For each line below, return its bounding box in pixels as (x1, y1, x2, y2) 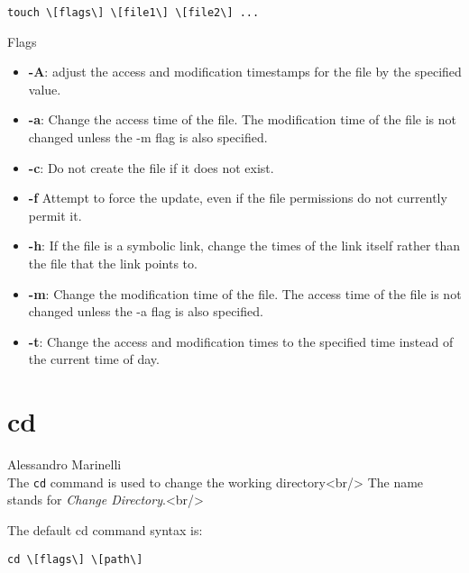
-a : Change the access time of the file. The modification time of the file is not (28, 110, 457, 129)
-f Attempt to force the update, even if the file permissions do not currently (28, 188, 447, 207)
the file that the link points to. (28, 254, 198, 272)
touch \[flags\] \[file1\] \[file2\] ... (7, 6, 260, 19)
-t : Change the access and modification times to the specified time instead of (28, 332, 454, 350)
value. (28, 79, 61, 98)
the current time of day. (28, 350, 160, 368)
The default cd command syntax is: (7, 520, 203, 539)
